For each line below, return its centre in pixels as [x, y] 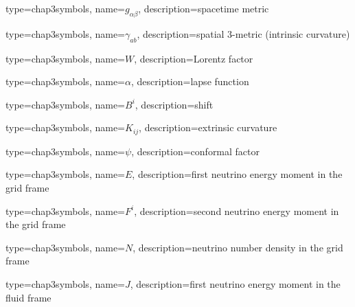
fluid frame [28, 297]
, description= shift [174, 104]
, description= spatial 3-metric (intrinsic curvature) [243, 33]
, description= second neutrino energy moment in [237, 211]
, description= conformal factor [196, 151]
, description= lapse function [190, 81]
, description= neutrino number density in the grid [238, 247]
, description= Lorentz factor [194, 58]
